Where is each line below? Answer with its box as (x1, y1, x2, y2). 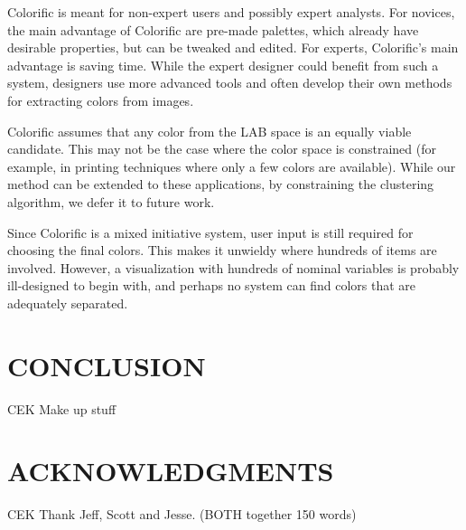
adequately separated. (7, 293, 128, 312)
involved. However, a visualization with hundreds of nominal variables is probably (7, 258, 460, 277)
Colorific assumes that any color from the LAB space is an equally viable (7, 121, 412, 140)
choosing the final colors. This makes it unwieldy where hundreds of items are (7, 241, 437, 260)
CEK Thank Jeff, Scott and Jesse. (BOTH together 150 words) (7, 505, 357, 524)
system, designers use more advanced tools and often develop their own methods (7, 73, 452, 92)
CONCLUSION (7, 346, 206, 383)
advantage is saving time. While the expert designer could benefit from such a (7, 55, 439, 74)
